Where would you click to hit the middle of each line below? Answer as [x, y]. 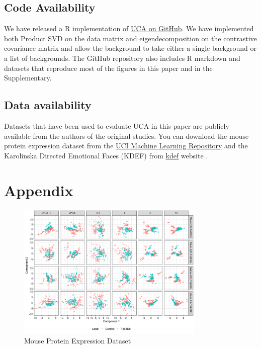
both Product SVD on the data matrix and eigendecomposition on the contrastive [130, 38]
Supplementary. [28, 78]
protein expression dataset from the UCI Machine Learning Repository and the [126, 146]
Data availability [48, 105]
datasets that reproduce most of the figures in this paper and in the [108, 68]
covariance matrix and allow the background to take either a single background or [130, 48]
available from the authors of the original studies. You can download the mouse [126, 136]
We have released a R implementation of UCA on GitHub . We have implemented [129, 28]
